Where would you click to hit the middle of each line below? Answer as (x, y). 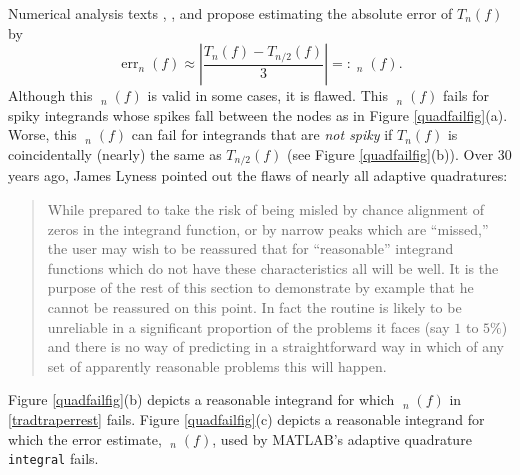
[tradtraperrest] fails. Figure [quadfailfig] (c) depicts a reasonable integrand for (246, 418)
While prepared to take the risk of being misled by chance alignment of (266, 209)
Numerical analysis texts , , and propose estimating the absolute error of (230, 13)
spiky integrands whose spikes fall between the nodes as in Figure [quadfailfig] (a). (258, 114)
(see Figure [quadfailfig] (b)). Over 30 (399, 153)
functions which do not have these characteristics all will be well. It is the (273, 267)
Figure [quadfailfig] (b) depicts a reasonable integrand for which (201, 399)
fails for (466, 95)
